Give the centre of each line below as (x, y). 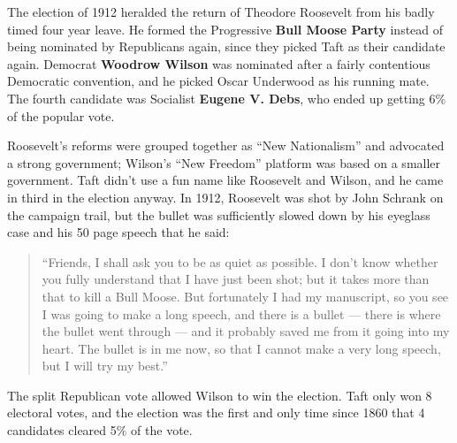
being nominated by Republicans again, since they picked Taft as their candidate (226, 46)
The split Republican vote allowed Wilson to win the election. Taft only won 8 (220, 395)
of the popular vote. (61, 115)
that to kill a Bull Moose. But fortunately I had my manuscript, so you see (245, 296)
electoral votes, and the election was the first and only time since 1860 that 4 (216, 412)
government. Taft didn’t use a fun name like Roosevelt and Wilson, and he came (225, 180)
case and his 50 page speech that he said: (118, 232)
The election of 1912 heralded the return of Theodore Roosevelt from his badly (221, 11)
